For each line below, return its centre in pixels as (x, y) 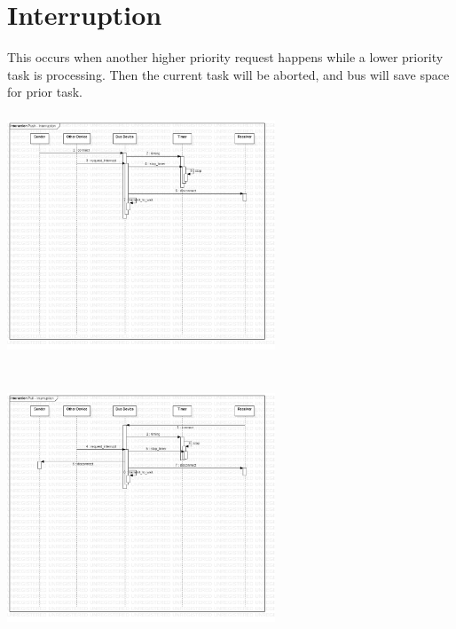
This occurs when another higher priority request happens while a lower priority (225, 57)
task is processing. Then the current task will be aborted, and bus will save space (228, 74)
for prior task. (45, 92)
